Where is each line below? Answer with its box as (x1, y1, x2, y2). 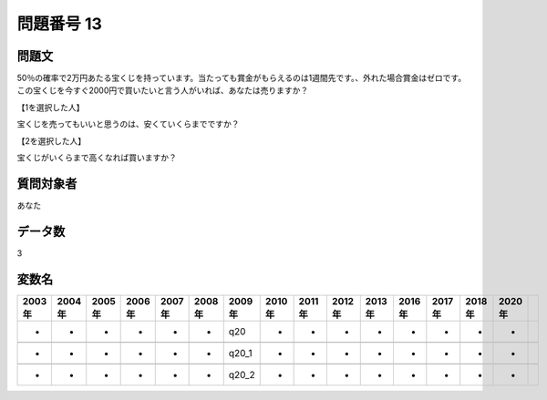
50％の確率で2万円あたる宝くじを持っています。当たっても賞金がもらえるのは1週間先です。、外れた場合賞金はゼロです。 (16, 73, 467, 84)
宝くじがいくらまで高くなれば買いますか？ (16, 152, 177, 163)
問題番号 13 (16, 14, 102, 34)
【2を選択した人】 (16, 135, 87, 146)
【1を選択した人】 (16, 101, 85, 113)
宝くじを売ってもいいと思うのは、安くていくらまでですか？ (16, 118, 240, 129)
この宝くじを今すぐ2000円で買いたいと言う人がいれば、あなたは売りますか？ (16, 85, 309, 96)
